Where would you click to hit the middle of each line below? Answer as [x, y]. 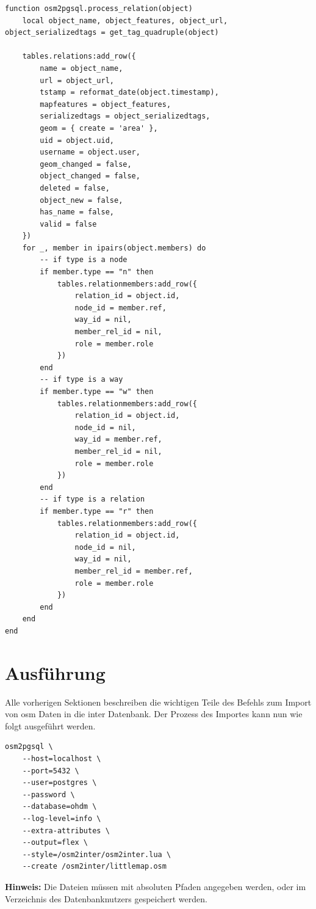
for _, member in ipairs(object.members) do [114, 248]
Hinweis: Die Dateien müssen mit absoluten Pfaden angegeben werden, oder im [156, 886]
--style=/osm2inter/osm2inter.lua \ [97, 854]
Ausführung [55, 672]
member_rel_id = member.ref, [134, 571]
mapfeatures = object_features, [106, 104]
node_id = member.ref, [120, 308]
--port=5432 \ [51, 771]
